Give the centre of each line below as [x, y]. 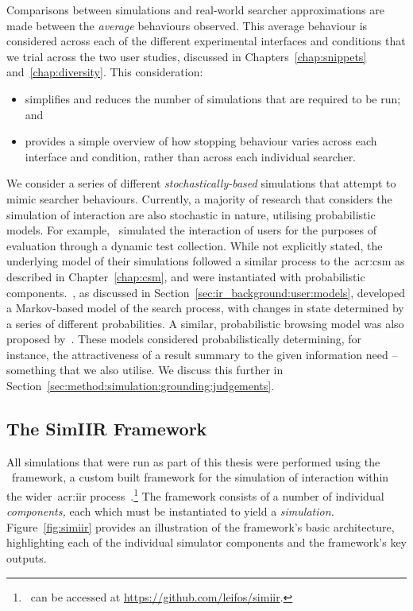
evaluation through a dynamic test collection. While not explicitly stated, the [195, 245]
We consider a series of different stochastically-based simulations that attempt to [201, 183]
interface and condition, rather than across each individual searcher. [191, 156]
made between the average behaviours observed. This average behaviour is [187, 25]
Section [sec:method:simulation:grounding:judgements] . [141, 386]
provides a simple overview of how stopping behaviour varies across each [201, 141]
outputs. [27, 558]
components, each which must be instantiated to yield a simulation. [170, 511]
